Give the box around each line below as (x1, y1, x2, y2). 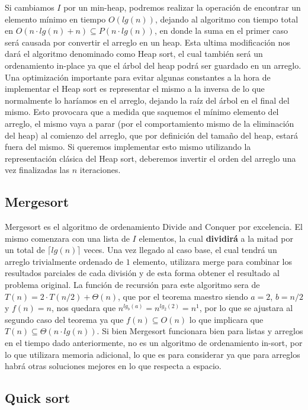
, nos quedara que (51, 302, 116, 314)
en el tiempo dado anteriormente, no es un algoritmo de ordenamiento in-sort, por (5, 337, 303, 349)
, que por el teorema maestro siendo (118, 290, 248, 302)
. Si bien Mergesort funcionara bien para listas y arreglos (97, 325, 303, 337)
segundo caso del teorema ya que (5, 313, 124, 325)
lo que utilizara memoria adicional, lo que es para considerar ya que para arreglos (5, 348, 300, 360)
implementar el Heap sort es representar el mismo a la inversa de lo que (5, 82, 265, 95)
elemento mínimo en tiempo (5, 12, 106, 25)
